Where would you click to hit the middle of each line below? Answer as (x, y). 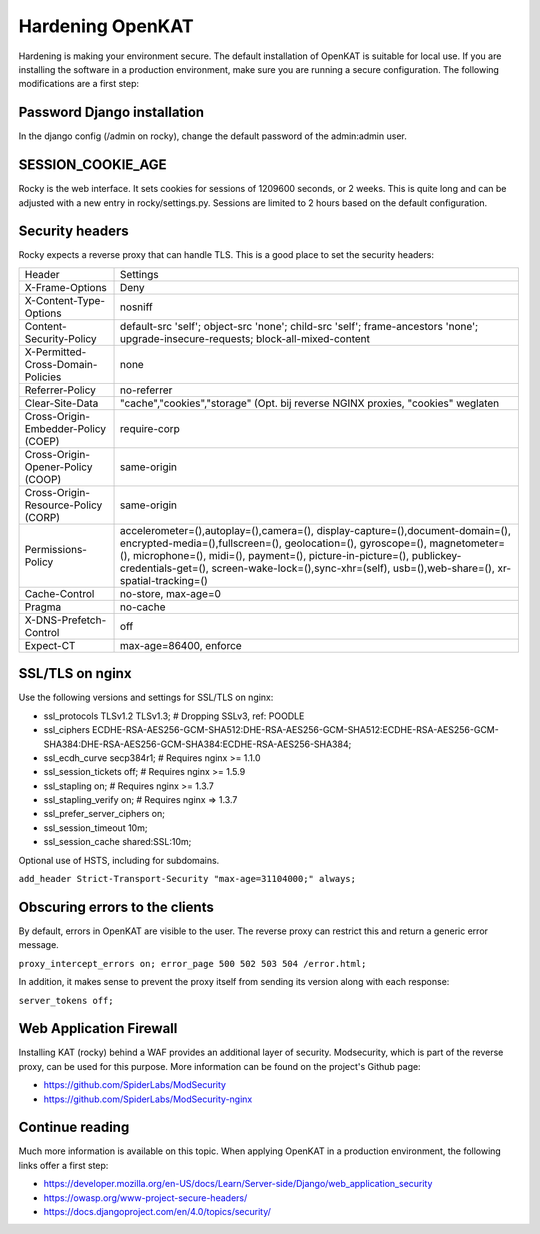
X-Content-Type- (64, 300)
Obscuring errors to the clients (116, 906)
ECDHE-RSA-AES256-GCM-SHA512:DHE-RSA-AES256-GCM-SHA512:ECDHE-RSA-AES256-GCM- (295, 730)
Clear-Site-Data (61, 403)
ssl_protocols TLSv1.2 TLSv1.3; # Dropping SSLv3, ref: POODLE (174, 716)
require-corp (150, 428)
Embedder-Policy (65, 428)
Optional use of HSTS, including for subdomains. (119, 860)
